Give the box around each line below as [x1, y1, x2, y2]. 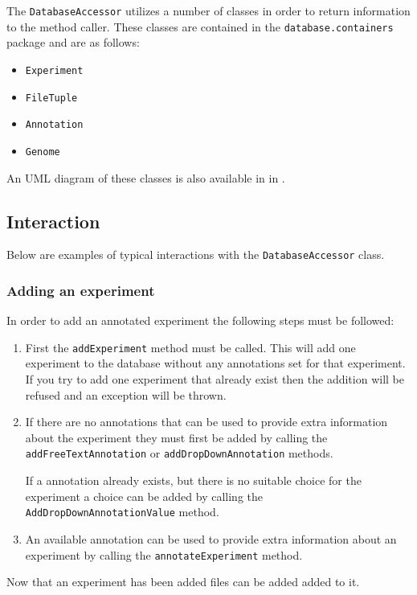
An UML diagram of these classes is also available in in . [6, 169, 285, 186]
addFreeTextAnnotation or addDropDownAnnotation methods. [25, 445, 333, 462]
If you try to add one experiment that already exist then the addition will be [25, 371, 404, 388]
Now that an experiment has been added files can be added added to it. [6, 573, 360, 590]
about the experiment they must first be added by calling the [25, 429, 328, 445]
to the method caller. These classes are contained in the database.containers [6, 18, 394, 35]
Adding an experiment [6, 280, 155, 300]
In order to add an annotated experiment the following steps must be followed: [6, 312, 395, 329]
